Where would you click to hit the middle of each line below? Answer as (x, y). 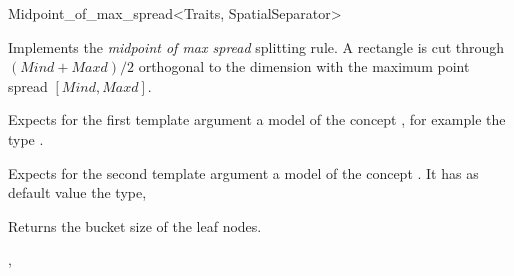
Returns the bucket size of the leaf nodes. (135, 225)
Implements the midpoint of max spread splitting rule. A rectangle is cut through (256, 46)
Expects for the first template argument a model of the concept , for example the (257, 119)
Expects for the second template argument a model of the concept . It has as (243, 172)
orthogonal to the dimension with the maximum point (304, 66)
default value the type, (77, 192)
